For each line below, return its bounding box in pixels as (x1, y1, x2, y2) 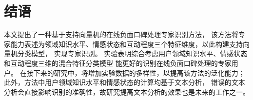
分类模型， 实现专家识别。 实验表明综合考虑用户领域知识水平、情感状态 (17, 48, 248, 59)
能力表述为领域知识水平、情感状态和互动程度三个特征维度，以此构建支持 (10, 39, 243, 49)
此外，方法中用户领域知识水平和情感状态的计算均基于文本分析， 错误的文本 (4, 77, 245, 87)
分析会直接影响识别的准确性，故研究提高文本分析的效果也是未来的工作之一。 (4, 86, 250, 97)
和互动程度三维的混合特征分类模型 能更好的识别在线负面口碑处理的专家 (4, 58, 232, 68)
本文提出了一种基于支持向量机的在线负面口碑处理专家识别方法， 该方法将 (4, 29, 238, 40)
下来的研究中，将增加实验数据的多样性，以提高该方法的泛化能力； (33, 67, 245, 78)
